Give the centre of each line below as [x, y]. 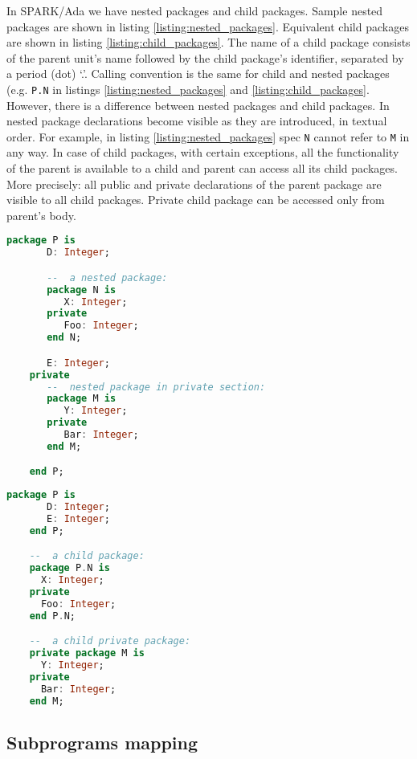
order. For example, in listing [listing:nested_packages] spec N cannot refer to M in [208, 136]
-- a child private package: [110, 641]
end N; [64, 338]
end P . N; [52, 616]
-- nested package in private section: [156, 387]
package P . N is [69, 568]
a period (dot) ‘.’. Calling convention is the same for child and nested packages [198, 73]
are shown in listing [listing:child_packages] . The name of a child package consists [208, 42]
